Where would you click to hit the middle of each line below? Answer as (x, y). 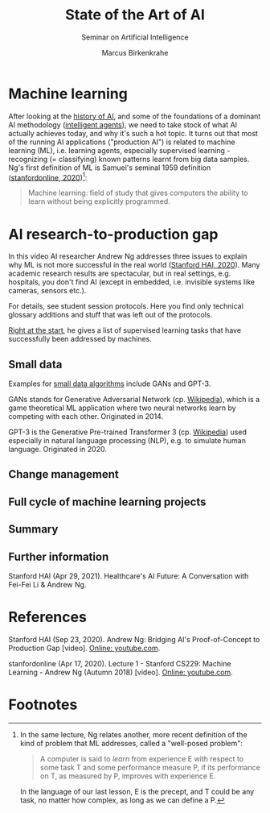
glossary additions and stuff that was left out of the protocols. (110, 315)
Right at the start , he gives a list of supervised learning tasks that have (125, 330)
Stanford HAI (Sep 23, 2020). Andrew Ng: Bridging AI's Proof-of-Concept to (134, 640)
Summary (33, 529)
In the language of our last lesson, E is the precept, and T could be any (137, 791)
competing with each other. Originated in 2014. (86, 417)
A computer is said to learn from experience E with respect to (141, 758)
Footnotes (43, 705)
